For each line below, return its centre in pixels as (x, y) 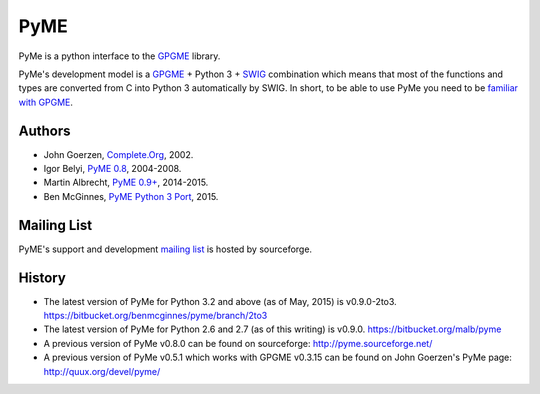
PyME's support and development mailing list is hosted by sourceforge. (165, 249)
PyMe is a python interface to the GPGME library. (119, 56)
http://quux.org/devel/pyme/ (102, 371)
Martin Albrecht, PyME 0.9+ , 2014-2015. (126, 182)
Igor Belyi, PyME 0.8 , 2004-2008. (112, 169)
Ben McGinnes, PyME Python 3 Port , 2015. (131, 196)
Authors (44, 130)
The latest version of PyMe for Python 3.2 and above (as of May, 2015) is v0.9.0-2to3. (220, 301)
